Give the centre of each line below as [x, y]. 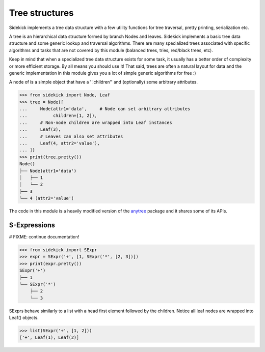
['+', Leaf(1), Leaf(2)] [49, 337]
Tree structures [41, 13]
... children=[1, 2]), [58, 116]
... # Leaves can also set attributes [71, 136]
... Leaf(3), [40, 130]
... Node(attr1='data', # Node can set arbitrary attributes [105, 109]
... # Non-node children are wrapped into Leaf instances [96, 122]
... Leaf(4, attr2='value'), [60, 143]
